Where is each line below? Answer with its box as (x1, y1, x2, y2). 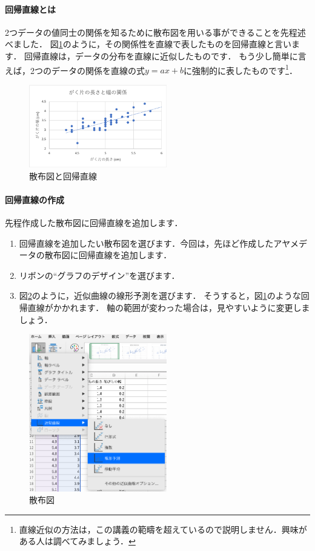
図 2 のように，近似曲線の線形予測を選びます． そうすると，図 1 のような (19, 289, 301, 302)
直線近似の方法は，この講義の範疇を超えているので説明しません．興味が (19, 523, 307, 535)
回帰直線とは (5, 2, 56, 15)
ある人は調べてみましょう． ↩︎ (19, 535, 136, 547)
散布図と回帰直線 (29, 169, 97, 182)
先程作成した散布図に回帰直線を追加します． (5, 216, 183, 229)
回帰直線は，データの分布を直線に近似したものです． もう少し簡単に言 (24, 49, 307, 62)
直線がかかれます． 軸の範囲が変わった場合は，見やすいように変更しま (27, 301, 310, 314)
